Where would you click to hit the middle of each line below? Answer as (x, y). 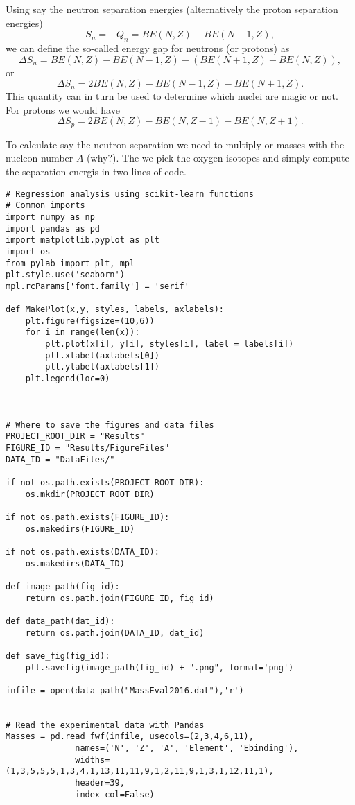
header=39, (100, 783)
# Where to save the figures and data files (110, 425)
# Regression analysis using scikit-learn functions (130, 194)
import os (28, 251)
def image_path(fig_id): (63, 586)
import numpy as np (50, 217)
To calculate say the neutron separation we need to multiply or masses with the (175, 144)
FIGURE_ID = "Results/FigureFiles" (88, 448)
